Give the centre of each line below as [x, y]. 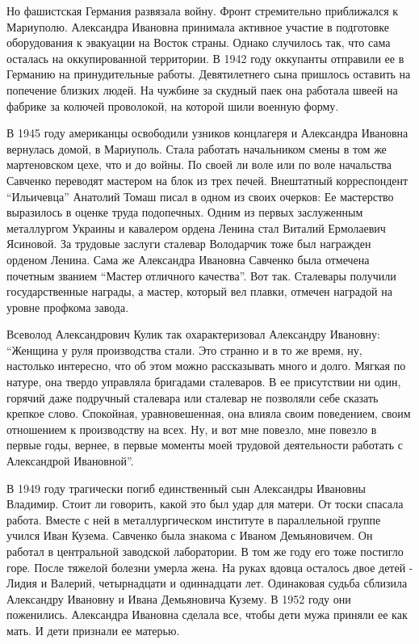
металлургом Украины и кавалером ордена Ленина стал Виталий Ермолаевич [196, 227]
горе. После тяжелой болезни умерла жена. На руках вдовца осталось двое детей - [210, 567]
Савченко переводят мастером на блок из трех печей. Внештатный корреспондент [207, 180]
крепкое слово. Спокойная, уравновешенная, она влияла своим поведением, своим [209, 413]
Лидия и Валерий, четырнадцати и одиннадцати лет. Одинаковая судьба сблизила [207, 583]
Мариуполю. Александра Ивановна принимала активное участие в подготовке [198, 26]
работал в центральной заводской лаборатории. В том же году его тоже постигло [205, 551]
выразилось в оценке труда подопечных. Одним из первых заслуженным [185, 212]
